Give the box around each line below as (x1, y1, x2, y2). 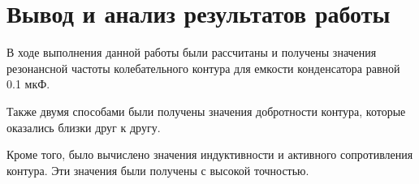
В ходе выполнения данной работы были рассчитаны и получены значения (6, 44, 377, 61)
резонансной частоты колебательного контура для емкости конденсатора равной (6, 59, 400, 76)
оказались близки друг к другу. (6, 118, 161, 135)
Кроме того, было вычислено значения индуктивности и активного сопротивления (6, 146, 413, 163)
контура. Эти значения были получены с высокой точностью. (6, 161, 309, 178)
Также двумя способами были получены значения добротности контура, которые (6, 102, 406, 119)
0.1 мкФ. (6, 75, 50, 92)
